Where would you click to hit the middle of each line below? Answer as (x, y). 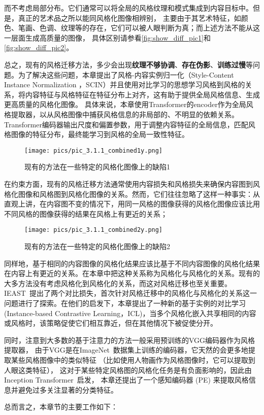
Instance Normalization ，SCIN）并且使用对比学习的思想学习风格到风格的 (125, 84)
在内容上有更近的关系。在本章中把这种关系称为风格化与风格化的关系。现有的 (132, 273)
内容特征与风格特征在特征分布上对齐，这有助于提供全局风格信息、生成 (142, 94)
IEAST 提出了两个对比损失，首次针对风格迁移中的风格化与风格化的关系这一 (130, 293)
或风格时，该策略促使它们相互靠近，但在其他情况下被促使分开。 (111, 323)
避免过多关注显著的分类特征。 (68, 389)
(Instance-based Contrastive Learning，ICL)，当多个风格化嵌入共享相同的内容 (130, 313)
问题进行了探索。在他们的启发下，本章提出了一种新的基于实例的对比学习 (125, 303)
